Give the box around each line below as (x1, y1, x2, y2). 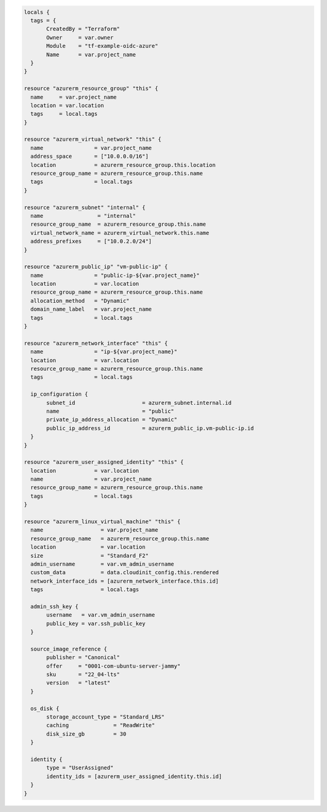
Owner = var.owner (46, 34, 114, 41)
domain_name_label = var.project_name (30, 306, 152, 313)
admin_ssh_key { (30, 603, 79, 610)
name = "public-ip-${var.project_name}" (30, 272, 200, 279)
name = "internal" (30, 212, 136, 219)
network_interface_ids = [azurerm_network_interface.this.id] (30, 577, 219, 584)
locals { (24, 8, 50, 15)
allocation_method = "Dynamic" (30, 297, 130, 304)
